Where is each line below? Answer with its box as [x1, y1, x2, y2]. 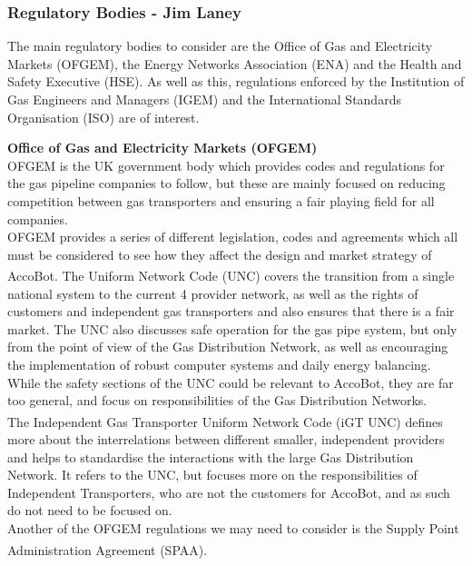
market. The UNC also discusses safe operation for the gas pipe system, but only [7, 319, 457, 338]
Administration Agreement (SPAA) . [7, 540, 208, 559]
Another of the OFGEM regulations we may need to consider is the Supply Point [7, 518, 459, 537]
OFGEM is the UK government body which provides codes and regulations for [7, 155, 445, 174]
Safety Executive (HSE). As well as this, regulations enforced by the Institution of [7, 72, 465, 91]
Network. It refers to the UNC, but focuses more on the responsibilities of [7, 465, 418, 484]
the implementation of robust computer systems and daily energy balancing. [7, 354, 431, 373]
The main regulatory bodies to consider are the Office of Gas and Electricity [7, 36, 433, 55]
